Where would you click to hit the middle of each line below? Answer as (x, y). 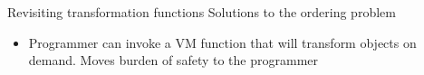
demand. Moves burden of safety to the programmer (173, 60)
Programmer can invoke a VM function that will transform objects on (222, 42)
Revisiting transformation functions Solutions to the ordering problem (202, 12)
